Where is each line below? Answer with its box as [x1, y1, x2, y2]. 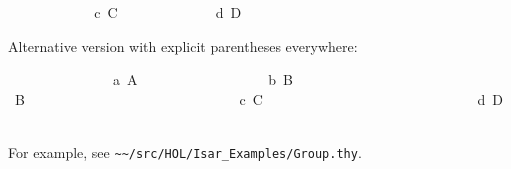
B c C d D [14, 88, 504, 109]
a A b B [112, 69, 293, 90]
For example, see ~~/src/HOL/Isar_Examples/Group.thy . [8, 141, 362, 162]
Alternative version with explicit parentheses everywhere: [8, 35, 358, 56]
